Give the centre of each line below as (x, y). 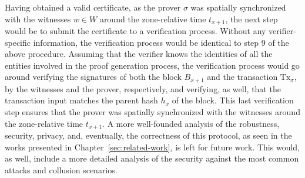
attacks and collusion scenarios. (61, 169)
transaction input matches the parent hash (81, 100)
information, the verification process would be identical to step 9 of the (161, 42)
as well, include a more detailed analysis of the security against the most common (152, 158)
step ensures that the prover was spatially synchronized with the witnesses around (152, 112)
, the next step (252, 19)
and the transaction (242, 77)
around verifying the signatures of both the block (93, 77)
